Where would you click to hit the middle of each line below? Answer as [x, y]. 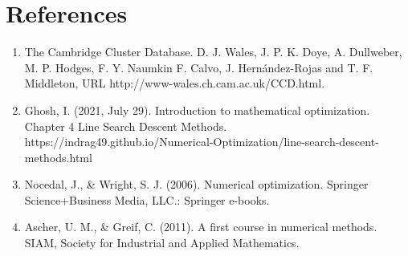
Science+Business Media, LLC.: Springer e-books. [147, 199]
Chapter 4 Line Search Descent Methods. [126, 126]
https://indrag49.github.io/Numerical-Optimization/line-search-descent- [202, 142]
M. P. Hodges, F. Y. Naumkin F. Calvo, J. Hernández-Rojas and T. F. [199, 67]
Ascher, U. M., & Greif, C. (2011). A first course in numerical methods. [201, 227]
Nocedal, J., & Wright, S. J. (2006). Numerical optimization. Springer [196, 184]
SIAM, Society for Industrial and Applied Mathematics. [162, 243]
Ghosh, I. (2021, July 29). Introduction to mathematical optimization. [197, 110]
